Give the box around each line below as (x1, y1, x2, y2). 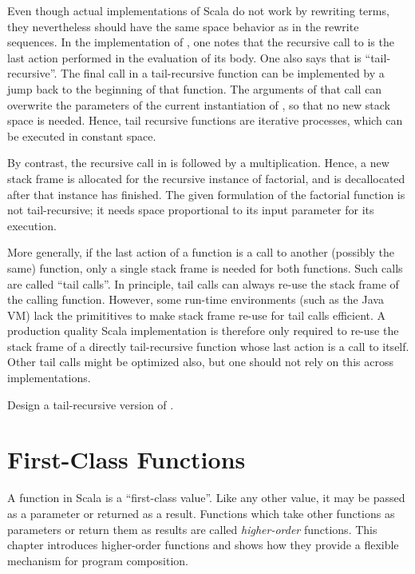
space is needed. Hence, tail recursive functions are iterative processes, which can (7, 112, 403, 129)
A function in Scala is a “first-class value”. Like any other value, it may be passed (7, 489, 405, 506)
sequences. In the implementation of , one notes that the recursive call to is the (7, 34, 394, 50)
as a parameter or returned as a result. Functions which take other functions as (7, 504, 395, 521)
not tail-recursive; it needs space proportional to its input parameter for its (7, 201, 374, 218)
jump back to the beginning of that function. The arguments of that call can (7, 80, 382, 97)
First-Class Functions (7, 443, 246, 476)
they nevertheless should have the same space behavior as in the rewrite (7, 18, 359, 34)
